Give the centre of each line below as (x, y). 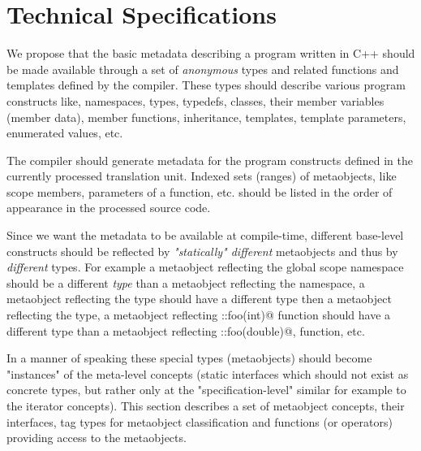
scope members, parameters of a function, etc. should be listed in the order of (200, 191)
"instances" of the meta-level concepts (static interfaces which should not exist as (208, 373)
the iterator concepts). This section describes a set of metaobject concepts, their (206, 405)
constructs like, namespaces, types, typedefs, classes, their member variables (195, 100)
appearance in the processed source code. (109, 208)
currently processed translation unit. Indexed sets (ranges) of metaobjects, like (202, 176)
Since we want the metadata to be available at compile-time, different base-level (205, 235)
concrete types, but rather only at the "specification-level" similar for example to (206, 390)
